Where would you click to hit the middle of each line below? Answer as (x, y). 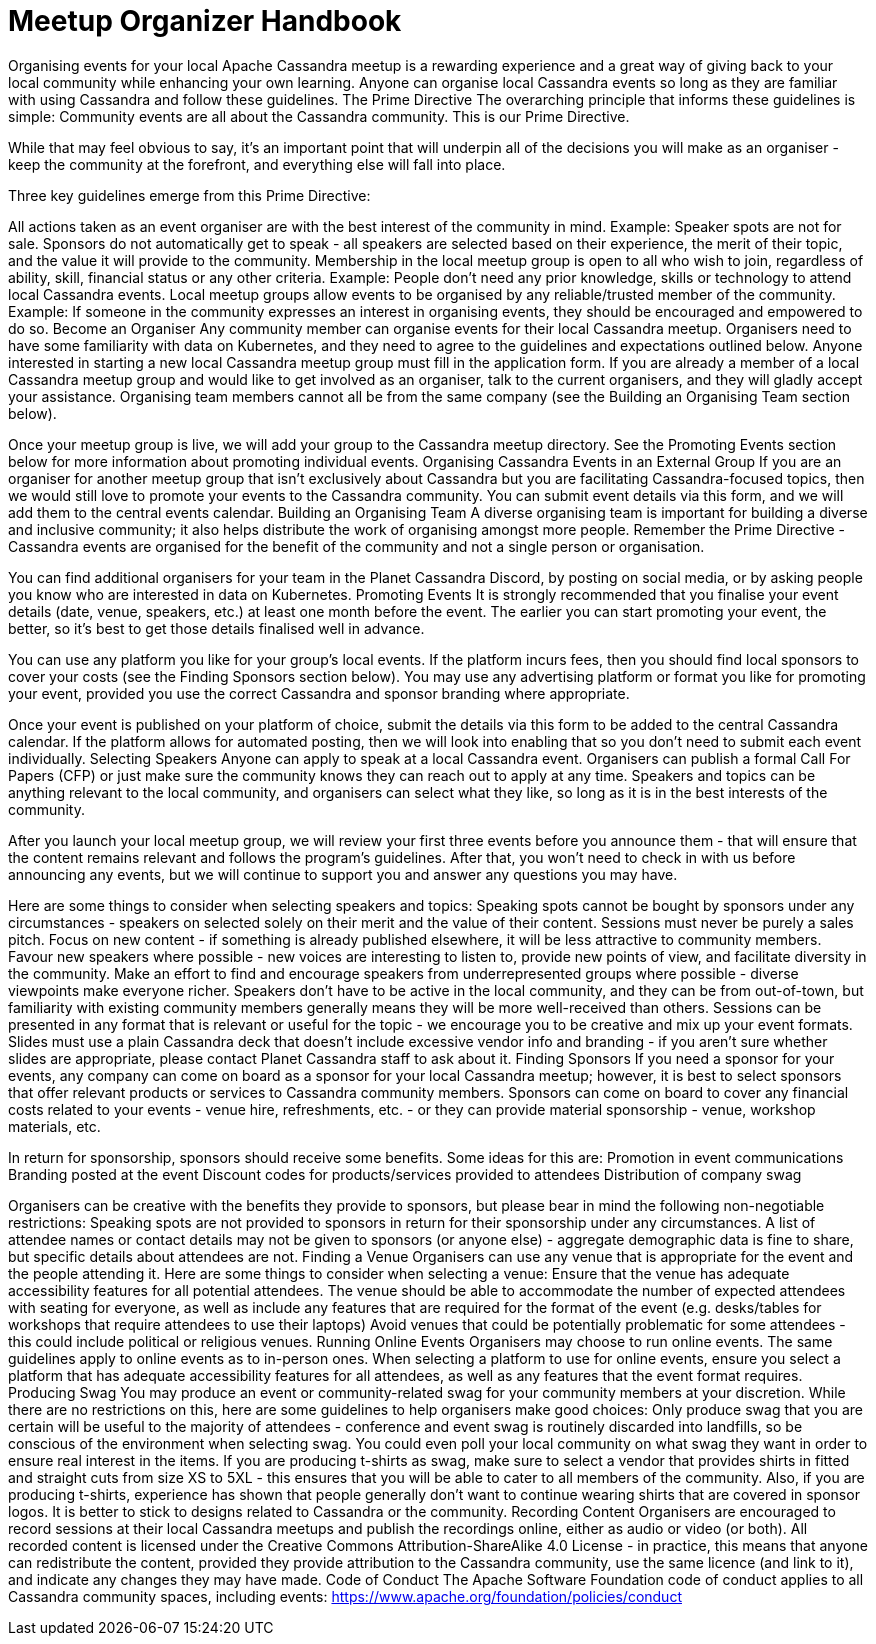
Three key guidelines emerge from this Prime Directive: (189, 195)
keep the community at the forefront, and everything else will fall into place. (257, 164)
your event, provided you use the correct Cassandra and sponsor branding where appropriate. (319, 693)
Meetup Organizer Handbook (205, 21)
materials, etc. (54, 1126)
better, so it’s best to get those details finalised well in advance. (216, 628)
